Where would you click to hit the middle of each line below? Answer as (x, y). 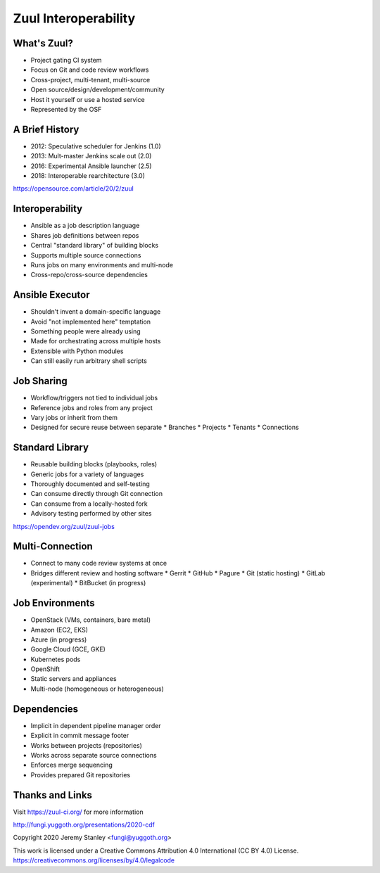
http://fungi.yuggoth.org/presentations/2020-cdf (84, 825)
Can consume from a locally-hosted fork (89, 504)
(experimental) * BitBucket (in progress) (88, 583)
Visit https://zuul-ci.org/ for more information (78, 812)
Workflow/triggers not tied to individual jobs (94, 398)
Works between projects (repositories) (86, 745)
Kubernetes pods (56, 659)
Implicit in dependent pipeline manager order (96, 725)
